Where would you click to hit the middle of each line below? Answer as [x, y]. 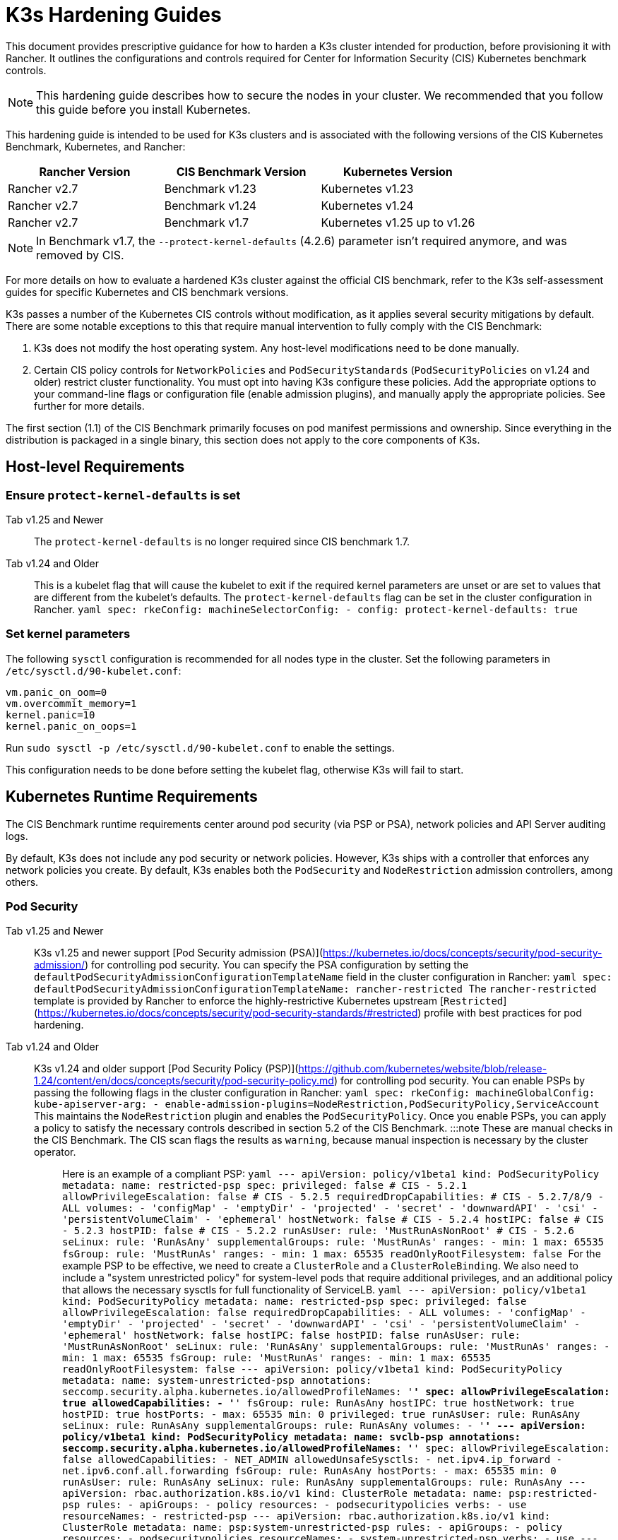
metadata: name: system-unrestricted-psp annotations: [217, 1381]
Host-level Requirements [95, 467]
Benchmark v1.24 [210, 205]
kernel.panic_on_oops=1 [71, 726]
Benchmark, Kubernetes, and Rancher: [96, 146]
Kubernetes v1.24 [367, 205]
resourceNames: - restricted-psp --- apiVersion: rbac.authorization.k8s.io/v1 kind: [307, 1516]
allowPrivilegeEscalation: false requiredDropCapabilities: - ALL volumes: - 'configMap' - [324, 1313]
